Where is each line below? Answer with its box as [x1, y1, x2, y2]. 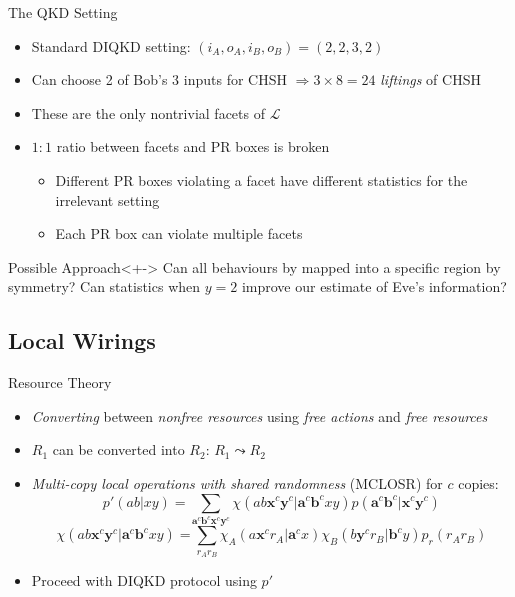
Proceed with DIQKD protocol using [31, 570, 257, 591]
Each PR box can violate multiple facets [55, 223, 303, 244]
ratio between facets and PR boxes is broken [56, 136, 330, 157]
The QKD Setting [8, 2, 118, 22]
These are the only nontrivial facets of [31, 102, 265, 123]
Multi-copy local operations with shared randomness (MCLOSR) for [31, 472, 443, 493]
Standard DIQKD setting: [31, 35, 191, 56]
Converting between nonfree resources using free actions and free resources [31, 405, 488, 426]
